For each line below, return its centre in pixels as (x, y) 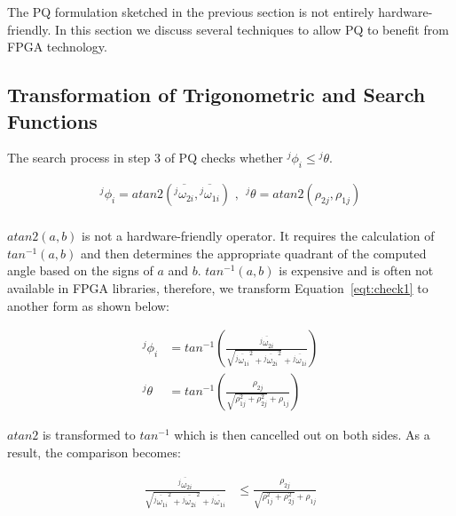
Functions (52, 120)
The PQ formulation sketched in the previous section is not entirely (191, 12)
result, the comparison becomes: (94, 452)
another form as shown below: (89, 305)
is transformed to (89, 435)
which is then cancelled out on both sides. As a (302, 435)
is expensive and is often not (356, 270)
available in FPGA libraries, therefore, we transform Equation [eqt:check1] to (218, 288)
